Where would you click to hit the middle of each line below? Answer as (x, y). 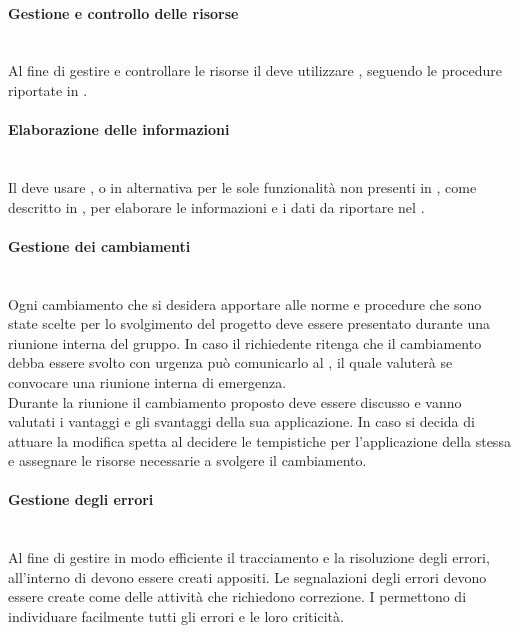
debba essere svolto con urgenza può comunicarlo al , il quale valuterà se (230, 362)
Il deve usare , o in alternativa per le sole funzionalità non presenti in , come (242, 186)
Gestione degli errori (81, 499)
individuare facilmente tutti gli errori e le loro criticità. (176, 616)
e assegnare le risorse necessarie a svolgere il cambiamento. (187, 460)
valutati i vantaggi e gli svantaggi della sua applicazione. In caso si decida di (241, 421)
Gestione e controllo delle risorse (123, 12)
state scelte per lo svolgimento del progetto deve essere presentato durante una (249, 323)
